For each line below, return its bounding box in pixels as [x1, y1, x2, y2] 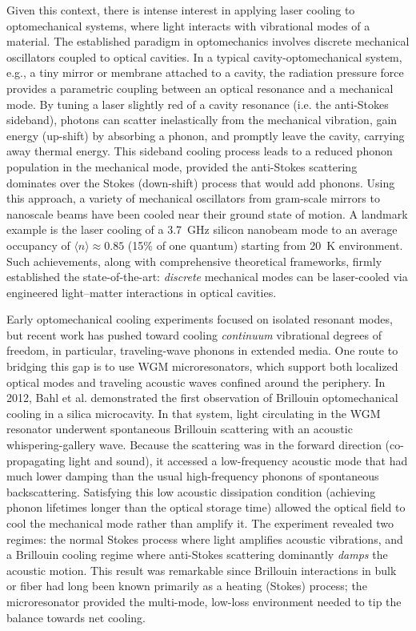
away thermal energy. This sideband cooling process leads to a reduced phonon [6, 143, 393, 159]
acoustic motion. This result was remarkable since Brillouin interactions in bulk [6, 561, 397, 578]
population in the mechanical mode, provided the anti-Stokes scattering [6, 158, 358, 175]
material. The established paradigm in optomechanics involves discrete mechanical [6, 33, 410, 50]
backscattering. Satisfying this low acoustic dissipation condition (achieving [6, 483, 376, 500]
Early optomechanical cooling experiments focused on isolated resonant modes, [6, 311, 393, 328]
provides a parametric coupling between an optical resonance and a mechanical [6, 79, 394, 96]
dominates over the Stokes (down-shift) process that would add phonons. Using [6, 174, 395, 191]
